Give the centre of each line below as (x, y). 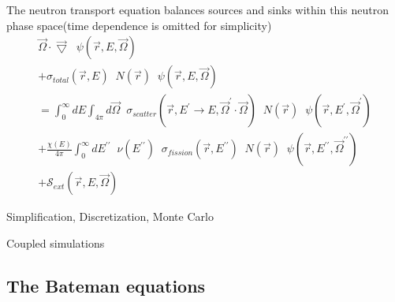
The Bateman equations (106, 285)
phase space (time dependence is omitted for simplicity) (139, 25)
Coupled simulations (56, 242)
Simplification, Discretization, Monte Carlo (110, 216)
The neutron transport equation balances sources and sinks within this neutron (197, 9)
